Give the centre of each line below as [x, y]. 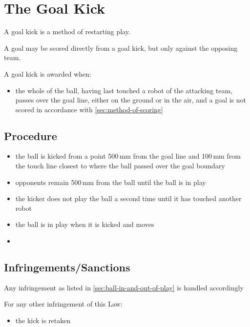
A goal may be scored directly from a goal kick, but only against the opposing [121, 48]
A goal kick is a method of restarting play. [67, 31]
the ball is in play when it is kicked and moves [85, 224]
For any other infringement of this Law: [63, 304]
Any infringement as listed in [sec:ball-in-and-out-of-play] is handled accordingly [124, 287]
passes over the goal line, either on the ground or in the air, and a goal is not [131, 100]
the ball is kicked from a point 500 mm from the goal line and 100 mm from [128, 156]
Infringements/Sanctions [67, 267]
